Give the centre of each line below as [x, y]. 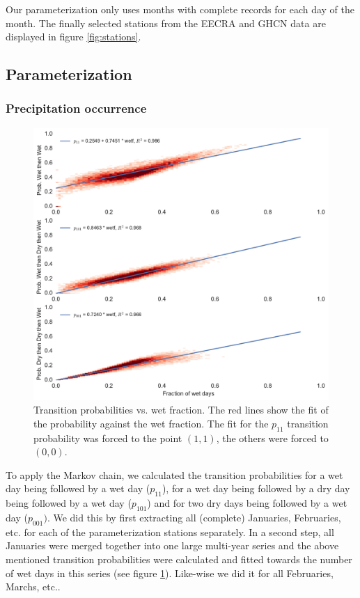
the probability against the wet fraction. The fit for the [151, 423]
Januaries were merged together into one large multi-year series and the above [172, 545]
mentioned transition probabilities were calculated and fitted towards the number [179, 559]
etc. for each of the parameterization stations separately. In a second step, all [170, 532]
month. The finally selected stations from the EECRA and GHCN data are [166, 23]
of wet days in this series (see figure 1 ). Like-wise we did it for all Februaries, [170, 573]
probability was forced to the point [108, 438]
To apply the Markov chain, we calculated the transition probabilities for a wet [174, 474]
